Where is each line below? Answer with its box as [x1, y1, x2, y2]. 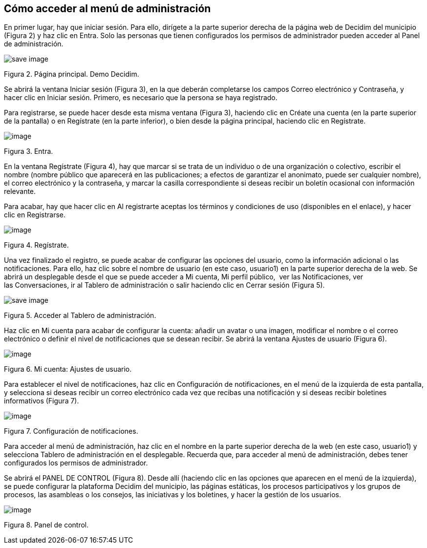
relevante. [4, 187, 36, 196]
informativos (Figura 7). [4, 397, 79, 405]
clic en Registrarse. [4, 211, 65, 219]
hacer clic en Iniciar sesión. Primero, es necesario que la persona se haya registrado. [4, 93, 278, 102]
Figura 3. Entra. [4, 147, 53, 156]
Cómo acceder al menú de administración [4, 2, 211, 15]
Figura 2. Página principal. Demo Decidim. [4, 70, 139, 79]
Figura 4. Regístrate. [4, 241, 69, 250]
